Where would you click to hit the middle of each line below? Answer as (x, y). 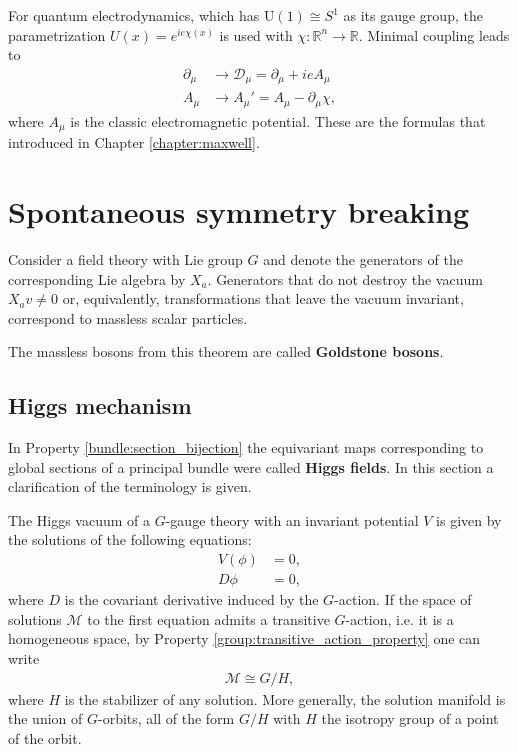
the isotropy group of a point (410, 718)
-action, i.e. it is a (399, 618)
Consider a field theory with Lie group (125, 258)
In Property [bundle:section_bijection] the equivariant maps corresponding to (246, 447)
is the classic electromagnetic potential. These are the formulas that (278, 120)
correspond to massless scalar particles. (128, 317)
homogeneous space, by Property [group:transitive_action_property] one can (244, 638)
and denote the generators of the (363, 258)
